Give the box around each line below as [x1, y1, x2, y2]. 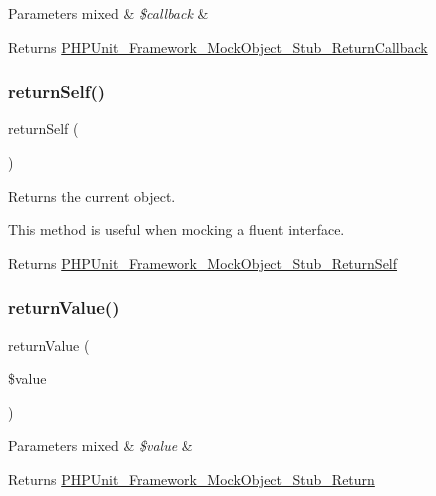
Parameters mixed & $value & [8, 435, 193, 456]
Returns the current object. [8, 185, 176, 206]
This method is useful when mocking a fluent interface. [8, 219, 345, 240]
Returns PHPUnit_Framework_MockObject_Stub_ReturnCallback [8, 36, 428, 57]
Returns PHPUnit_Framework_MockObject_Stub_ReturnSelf [8, 252, 398, 273]
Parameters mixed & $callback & [8, 3, 209, 23]
